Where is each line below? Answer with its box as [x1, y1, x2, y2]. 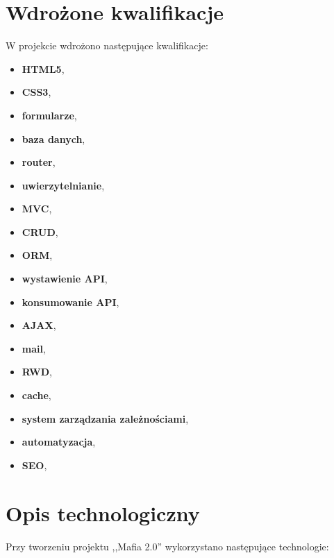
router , [22, 155, 56, 169]
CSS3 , [22, 85, 51, 99]
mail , [22, 341, 46, 355]
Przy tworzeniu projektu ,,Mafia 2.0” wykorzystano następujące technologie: [6, 539, 329, 553]
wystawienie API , [22, 271, 108, 286]
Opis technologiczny [6, 498, 200, 527]
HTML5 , [22, 61, 65, 76]
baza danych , [22, 131, 85, 146]
